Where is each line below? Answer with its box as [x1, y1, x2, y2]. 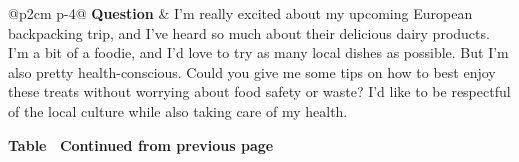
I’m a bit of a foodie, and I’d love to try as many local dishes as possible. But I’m [8, 42, 509, 63]
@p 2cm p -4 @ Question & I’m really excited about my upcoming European [8, 3, 473, 23]
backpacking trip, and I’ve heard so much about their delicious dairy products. [8, 22, 490, 43]
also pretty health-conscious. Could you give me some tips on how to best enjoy [8, 61, 496, 82]
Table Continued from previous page [8, 134, 274, 155]
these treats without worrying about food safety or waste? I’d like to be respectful [8, 81, 511, 102]
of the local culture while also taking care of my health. [8, 100, 348, 121]
